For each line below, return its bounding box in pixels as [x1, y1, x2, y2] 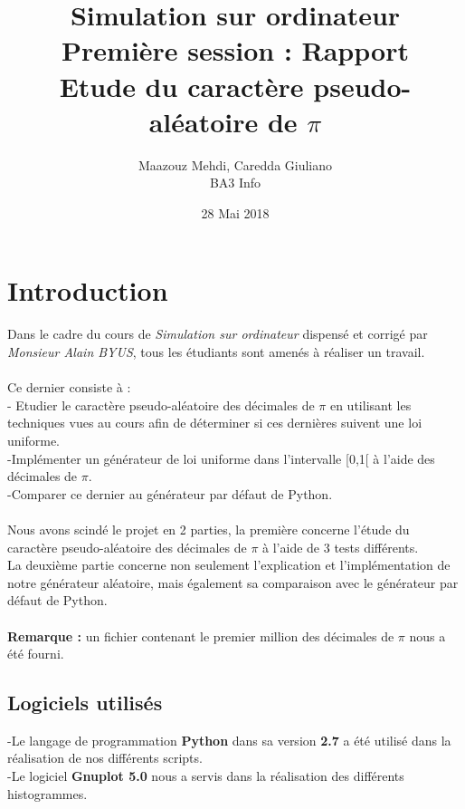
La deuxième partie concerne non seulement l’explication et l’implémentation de [7, 555, 451, 574]
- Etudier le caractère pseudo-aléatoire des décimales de [7, 395, 315, 414]
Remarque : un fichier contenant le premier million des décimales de [7, 626, 394, 645]
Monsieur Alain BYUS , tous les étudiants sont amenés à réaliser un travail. [7, 342, 425, 361]
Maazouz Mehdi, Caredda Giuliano [138, 155, 333, 174]
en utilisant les [329, 395, 412, 414]
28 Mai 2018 [201, 203, 270, 222]
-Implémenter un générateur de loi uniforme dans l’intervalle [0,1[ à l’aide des [7, 448, 435, 467]
